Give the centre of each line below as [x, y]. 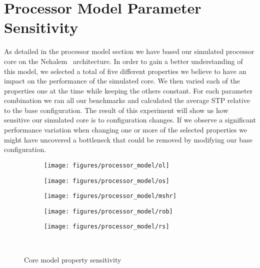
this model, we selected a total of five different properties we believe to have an [125, 71]
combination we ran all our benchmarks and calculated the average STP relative [127, 100]
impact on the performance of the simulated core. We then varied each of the [122, 81]
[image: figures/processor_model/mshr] [110, 196]
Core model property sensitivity [73, 259]
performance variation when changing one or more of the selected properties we [126, 130]
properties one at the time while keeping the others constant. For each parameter [128, 90]
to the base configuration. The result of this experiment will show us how [116, 110]
